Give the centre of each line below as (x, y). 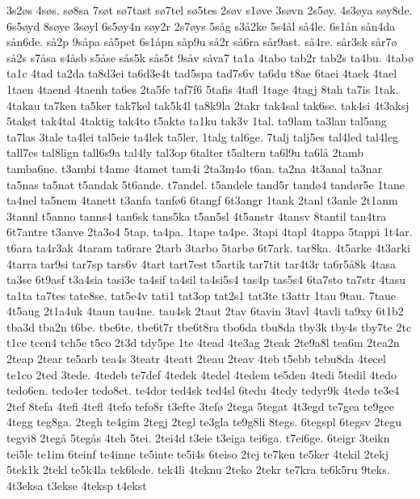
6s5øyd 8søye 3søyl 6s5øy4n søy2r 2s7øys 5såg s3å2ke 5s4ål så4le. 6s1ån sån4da (201, 25)
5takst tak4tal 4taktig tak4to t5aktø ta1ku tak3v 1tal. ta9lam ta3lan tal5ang (197, 121)
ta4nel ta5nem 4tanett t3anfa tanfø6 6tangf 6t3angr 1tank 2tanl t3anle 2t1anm (202, 200)
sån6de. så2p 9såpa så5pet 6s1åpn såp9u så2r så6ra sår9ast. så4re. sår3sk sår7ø (202, 42)
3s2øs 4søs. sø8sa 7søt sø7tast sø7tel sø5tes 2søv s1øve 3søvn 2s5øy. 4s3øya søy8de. (210, 10)
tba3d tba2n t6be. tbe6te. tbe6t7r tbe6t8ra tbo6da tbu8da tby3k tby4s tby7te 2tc (209, 326)
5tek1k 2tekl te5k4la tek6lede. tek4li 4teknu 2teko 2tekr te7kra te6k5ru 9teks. (198, 469)
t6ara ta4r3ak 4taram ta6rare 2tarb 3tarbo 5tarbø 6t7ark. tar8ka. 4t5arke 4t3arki (208, 247)
